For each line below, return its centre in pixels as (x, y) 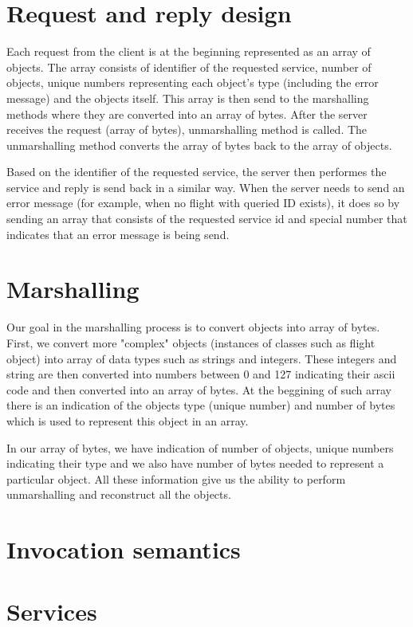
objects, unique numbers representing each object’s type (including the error (193, 82)
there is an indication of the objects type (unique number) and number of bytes (201, 405)
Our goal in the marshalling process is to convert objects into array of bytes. (193, 327)
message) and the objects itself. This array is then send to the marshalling (188, 98)
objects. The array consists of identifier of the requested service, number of (189, 67)
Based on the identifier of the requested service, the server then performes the (197, 172)
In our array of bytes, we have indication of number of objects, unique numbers (200, 447)
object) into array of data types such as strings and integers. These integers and (202, 358)
